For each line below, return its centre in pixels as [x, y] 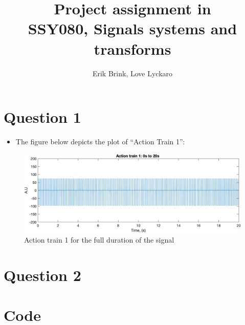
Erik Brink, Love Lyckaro [132, 73]
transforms [132, 48]
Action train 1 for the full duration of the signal [99, 240]
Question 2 [42, 275]
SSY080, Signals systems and [132, 28]
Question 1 [42, 117]
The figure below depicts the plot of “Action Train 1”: [100, 142]
